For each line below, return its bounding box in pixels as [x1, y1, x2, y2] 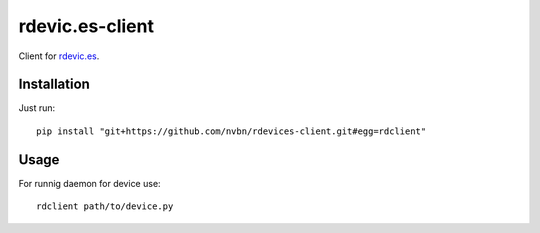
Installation [18, 76, 90, 93]
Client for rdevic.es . [18, 50, 100, 62]
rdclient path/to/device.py [36, 201, 174, 212]
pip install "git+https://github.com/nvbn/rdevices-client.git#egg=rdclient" [36, 125, 427, 137]
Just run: [18, 102, 56, 114]
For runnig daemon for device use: [18, 177, 161, 189]
